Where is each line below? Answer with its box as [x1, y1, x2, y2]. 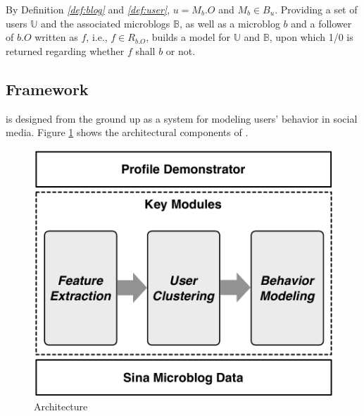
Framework [6, 78, 89, 99]
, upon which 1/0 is [269, 30, 353, 44]
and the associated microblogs [40, 16, 170, 30]
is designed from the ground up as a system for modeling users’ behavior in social [6, 111, 358, 126]
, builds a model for [146, 30, 231, 44]
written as [34, 30, 78, 44]
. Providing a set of [275, 2, 358, 16]
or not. [165, 43, 196, 58]
